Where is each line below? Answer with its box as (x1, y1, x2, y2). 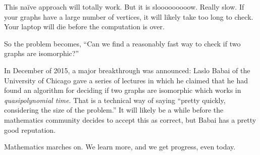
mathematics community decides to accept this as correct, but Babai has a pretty (4, 114, 256, 125)
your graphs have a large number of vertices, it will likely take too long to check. (4, 11, 253, 22)
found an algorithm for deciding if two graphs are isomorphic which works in (4, 85, 241, 95)
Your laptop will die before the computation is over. (4, 21, 165, 32)
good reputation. (4, 124, 56, 135)
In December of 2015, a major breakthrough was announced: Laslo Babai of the (4, 65, 250, 75)
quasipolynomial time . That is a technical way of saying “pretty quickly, (4, 94, 226, 105)
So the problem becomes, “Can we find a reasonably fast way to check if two (4, 38, 241, 48)
